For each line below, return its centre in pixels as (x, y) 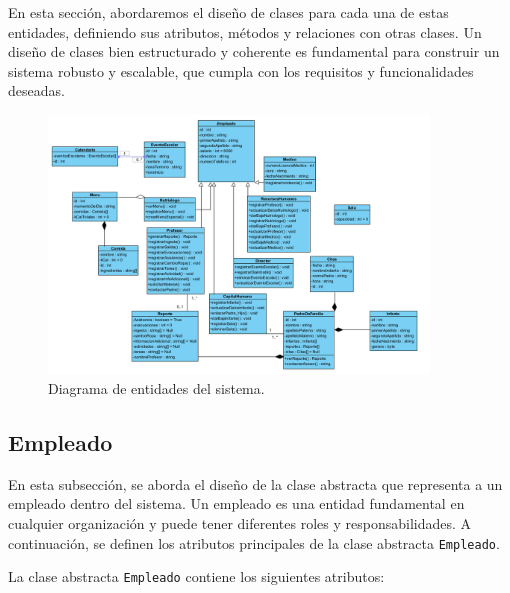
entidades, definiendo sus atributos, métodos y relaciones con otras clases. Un (245, 31)
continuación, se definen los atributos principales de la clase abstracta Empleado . (254, 542)
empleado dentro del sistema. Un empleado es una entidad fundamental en (236, 503)
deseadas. (36, 90)
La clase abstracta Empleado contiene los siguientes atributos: (196, 576)
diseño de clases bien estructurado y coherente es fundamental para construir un (254, 51)
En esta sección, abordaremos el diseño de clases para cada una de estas (228, 12)
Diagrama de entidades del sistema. (156, 387)
